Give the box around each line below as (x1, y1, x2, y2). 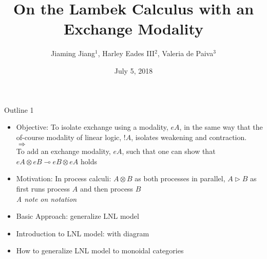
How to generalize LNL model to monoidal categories (16, 245, 184, 256)
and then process (80, 183, 133, 194)
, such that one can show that (122, 146, 216, 157)
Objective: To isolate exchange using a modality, (16, 122, 168, 132)
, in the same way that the (179, 122, 263, 132)
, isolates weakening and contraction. (131, 131, 247, 142)
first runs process (16, 183, 70, 194)
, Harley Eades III (98, 48, 155, 59)
